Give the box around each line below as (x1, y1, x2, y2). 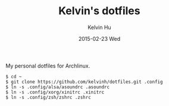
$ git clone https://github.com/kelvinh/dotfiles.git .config (5, 79, 163, 85)
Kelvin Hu (87, 24, 111, 31)
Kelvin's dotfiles (58, 4, 140, 18)
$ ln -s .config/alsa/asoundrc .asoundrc (5, 84, 110, 90)
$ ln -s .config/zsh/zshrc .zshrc (5, 94, 92, 100)
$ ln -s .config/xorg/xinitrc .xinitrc (5, 89, 105, 95)
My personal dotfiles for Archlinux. (5, 62, 90, 69)
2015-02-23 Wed (78, 35, 121, 42)
